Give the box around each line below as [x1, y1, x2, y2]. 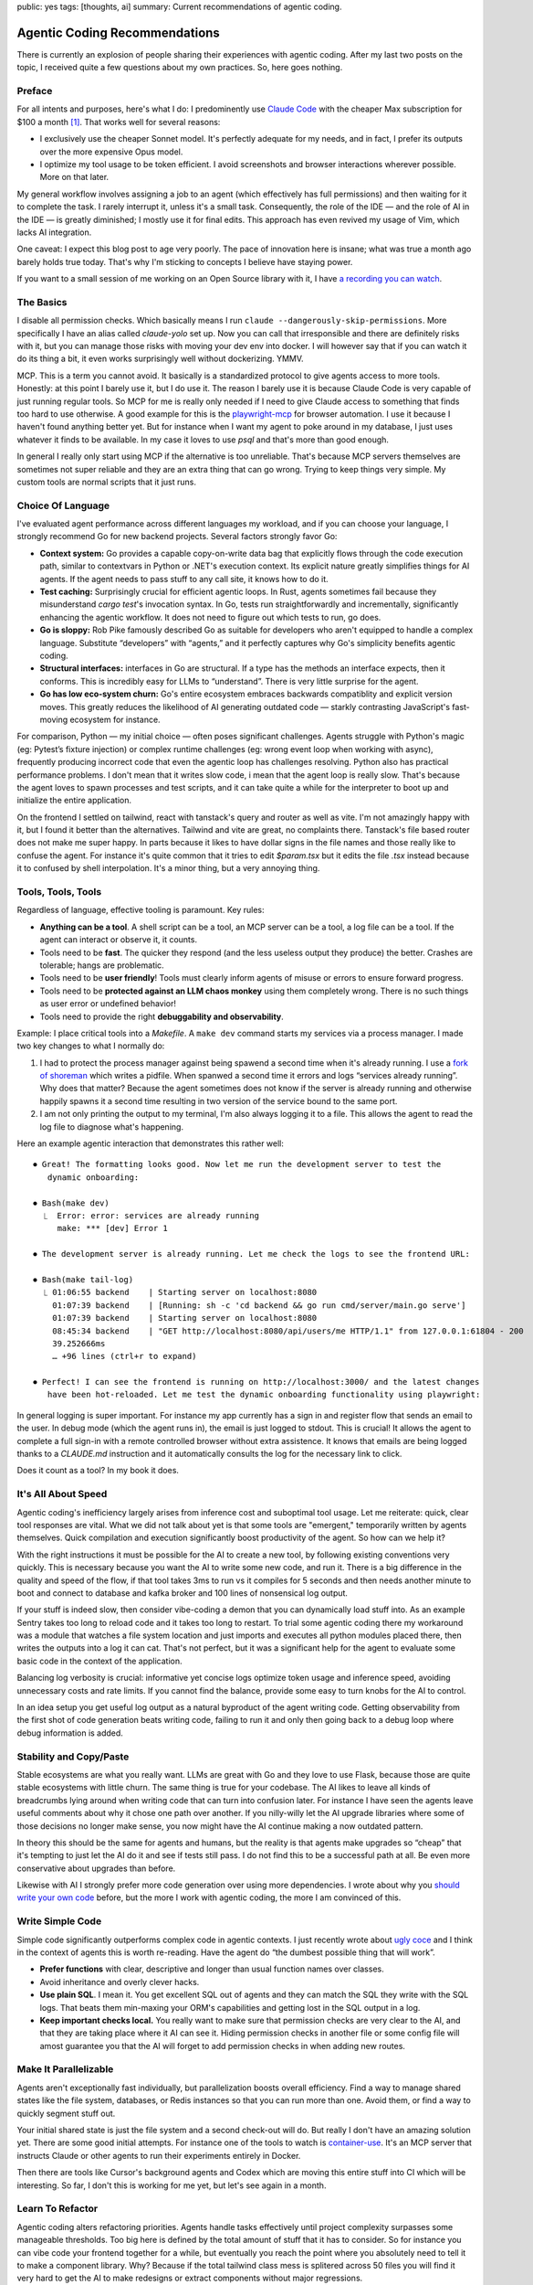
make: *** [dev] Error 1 [57, 1223, 169, 1234]
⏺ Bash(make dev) [33, 1197, 110, 1208]
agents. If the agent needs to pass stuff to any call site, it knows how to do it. [39, 573, 329, 584]
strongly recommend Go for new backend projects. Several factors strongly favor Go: [16, 531, 338, 542]
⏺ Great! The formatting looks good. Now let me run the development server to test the [33, 1159, 442, 1170]
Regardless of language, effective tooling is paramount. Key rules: [16, 905, 265, 916]
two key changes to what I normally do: [16, 1040, 165, 1051]
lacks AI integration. [16, 227, 92, 238]
